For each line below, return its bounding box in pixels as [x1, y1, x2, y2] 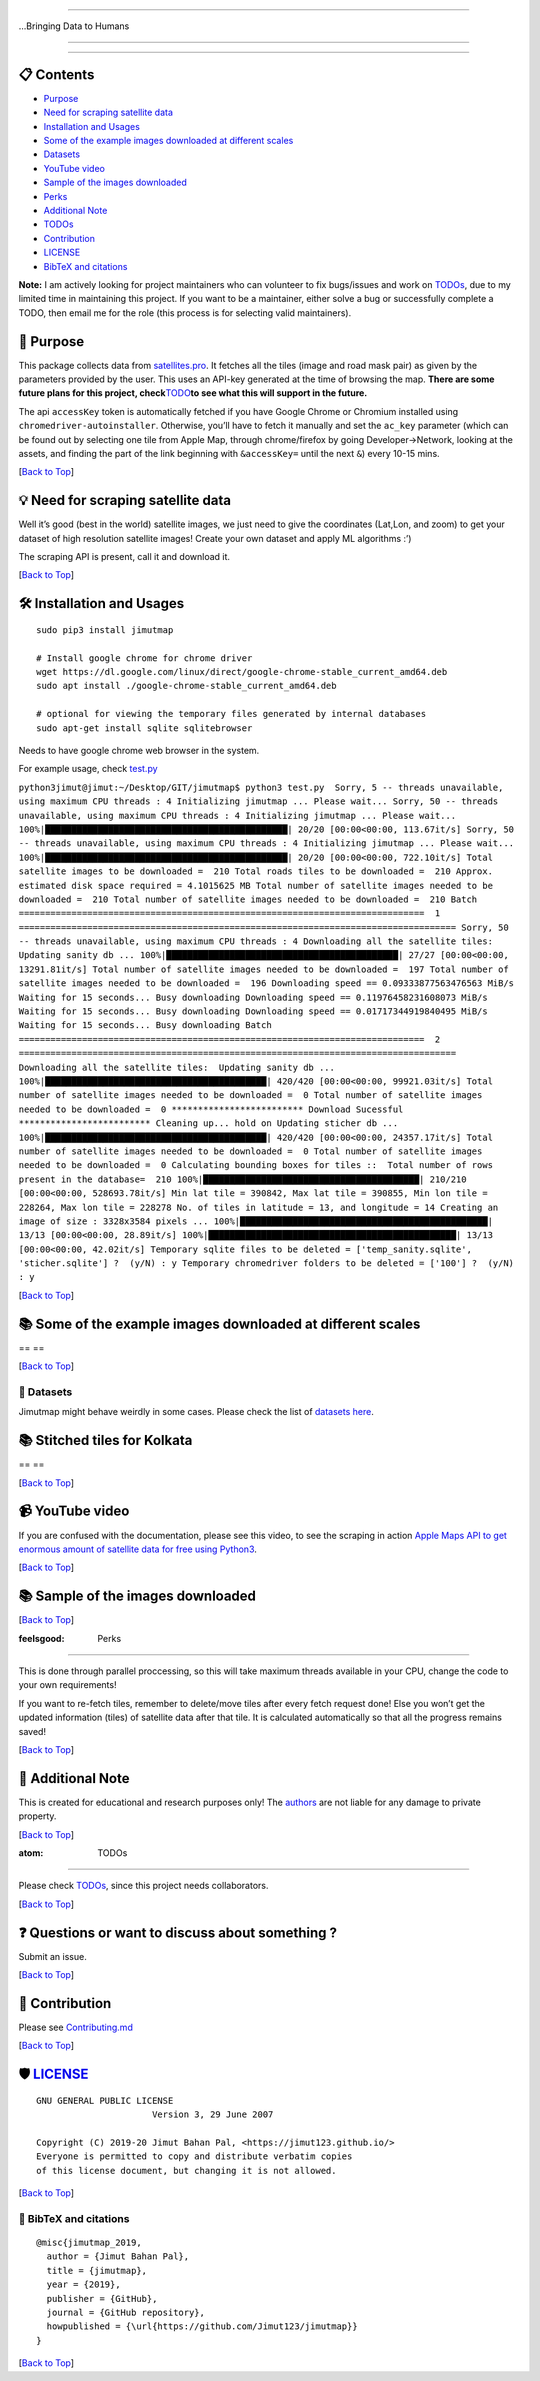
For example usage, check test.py [18, 763, 159, 775]
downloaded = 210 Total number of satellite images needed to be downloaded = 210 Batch [18, 893, 478, 905]
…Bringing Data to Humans [18, 20, 130, 32]
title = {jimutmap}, [46, 2265, 148, 2276]
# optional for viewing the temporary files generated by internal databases [36, 708, 427, 720]
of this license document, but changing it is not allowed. [36, 2165, 337, 2176]
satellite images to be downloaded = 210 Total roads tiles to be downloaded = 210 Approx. [18, 866, 494, 877]
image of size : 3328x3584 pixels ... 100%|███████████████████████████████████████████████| [18, 1215, 494, 1227]
